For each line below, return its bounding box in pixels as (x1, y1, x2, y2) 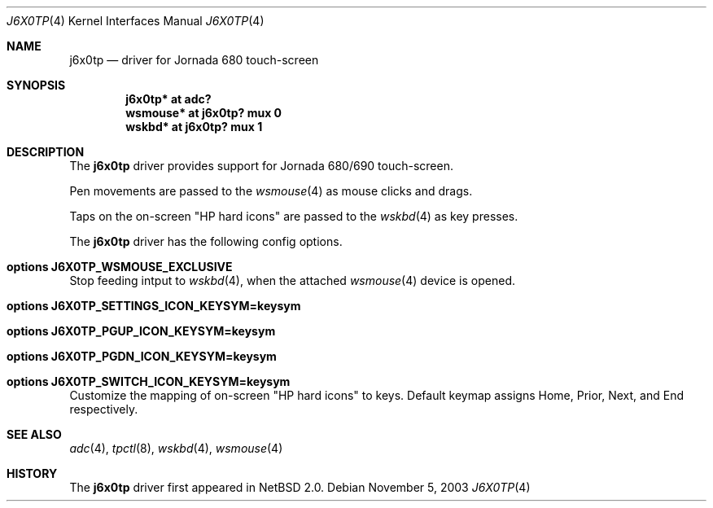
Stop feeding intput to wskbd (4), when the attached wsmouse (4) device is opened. (69, 274, 516, 287)
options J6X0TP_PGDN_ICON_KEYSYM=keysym (7, 349, 277, 363)
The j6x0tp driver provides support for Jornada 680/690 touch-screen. (69, 159, 453, 173)
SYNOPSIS (7, 78, 66, 92)
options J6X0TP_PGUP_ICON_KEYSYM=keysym (7, 324, 276, 338)
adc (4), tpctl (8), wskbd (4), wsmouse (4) (69, 441, 283, 455)
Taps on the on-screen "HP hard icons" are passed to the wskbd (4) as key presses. (69, 209, 518, 223)
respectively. (69, 402, 138, 416)
